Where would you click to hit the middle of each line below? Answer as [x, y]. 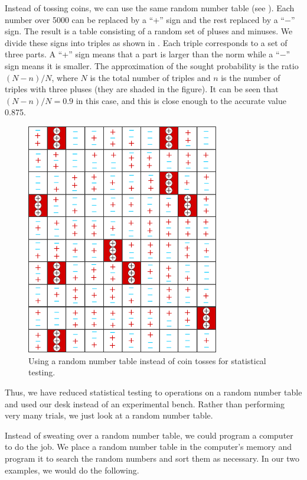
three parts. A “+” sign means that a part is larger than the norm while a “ [142, 54]
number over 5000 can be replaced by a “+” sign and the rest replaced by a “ [145, 19]
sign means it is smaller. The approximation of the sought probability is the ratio [152, 65]
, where [65, 77]
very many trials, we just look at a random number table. [109, 415]
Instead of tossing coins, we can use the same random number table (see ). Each [150, 8]
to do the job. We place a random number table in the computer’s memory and [148, 447]
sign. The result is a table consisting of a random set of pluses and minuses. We [149, 31]
